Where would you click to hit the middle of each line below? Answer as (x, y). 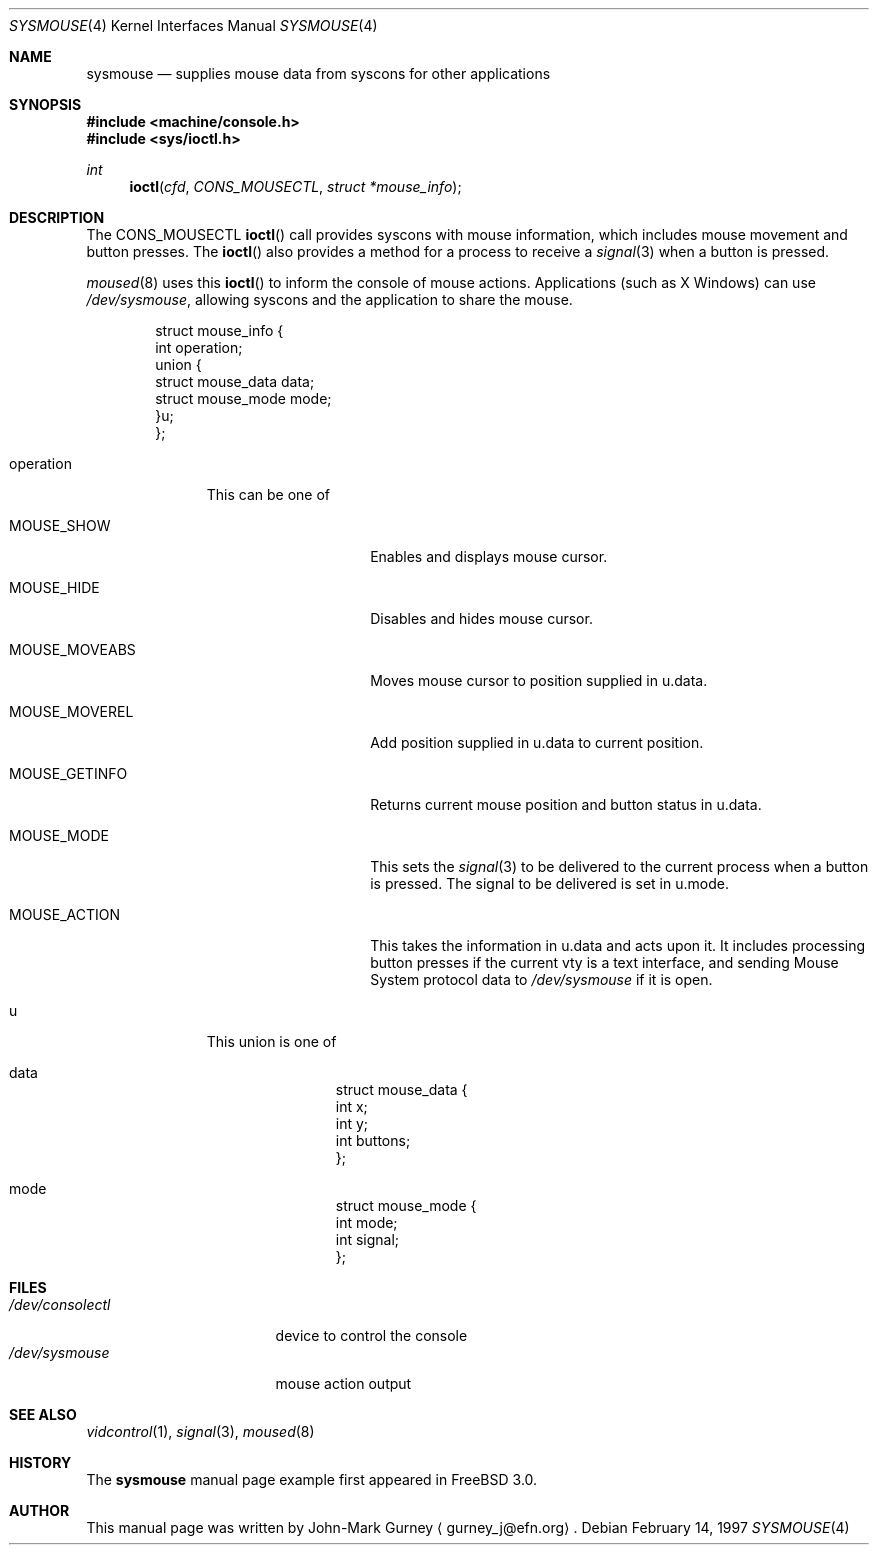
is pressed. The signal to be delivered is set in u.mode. (549, 883)
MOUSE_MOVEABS (72, 649)
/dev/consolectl (60, 1304)
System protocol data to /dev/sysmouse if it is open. (541, 979)
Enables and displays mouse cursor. (489, 556)
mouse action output (343, 1383)
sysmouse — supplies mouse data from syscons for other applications (318, 73)
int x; (351, 1106)
